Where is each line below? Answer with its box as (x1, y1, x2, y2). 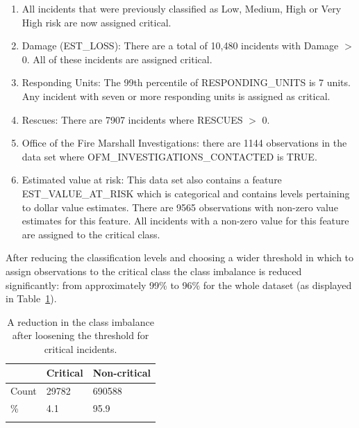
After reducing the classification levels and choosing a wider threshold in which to (6, 250, 354, 265)
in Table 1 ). (6, 291, 57, 306)
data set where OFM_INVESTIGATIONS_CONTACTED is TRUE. (22, 149, 317, 163)
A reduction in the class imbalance (7, 314, 154, 329)
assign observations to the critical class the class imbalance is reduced (6, 263, 302, 278)
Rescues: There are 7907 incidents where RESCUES (22, 112, 243, 126)
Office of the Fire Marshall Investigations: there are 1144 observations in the (22, 135, 347, 150)
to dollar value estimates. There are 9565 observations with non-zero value (22, 199, 338, 214)
